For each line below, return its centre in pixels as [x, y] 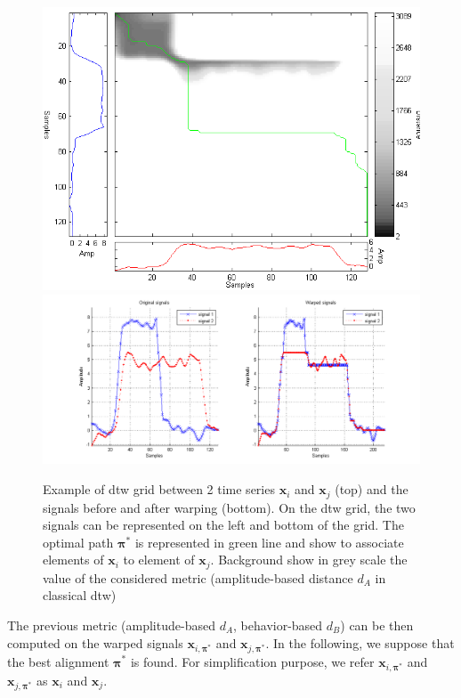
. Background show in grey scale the [309, 560]
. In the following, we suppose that [360, 642]
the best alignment [58, 661]
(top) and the [372, 489]
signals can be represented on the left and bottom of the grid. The [223, 525]
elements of [73, 560]
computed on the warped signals [95, 642]
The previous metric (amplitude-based [111, 625]
